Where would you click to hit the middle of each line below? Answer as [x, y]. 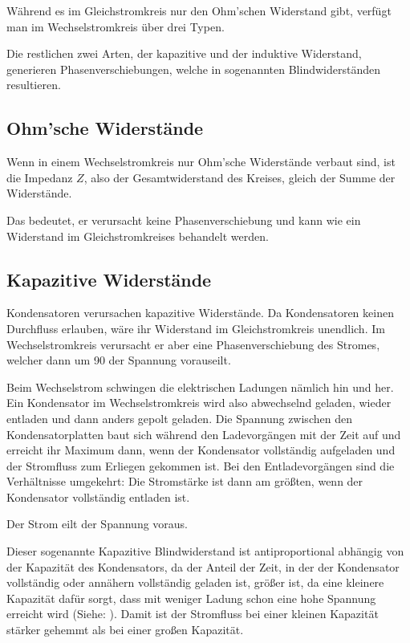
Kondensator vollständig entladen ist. [98, 496]
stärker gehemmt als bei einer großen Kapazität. [125, 630]
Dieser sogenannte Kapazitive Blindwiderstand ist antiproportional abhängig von [205, 551]
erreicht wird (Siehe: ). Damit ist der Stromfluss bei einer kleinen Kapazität [193, 614]
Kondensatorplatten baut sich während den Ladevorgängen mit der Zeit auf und [204, 434]
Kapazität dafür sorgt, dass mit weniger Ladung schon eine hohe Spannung [191, 598]
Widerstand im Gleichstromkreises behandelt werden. [138, 236]
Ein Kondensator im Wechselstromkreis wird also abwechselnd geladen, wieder [199, 403]
